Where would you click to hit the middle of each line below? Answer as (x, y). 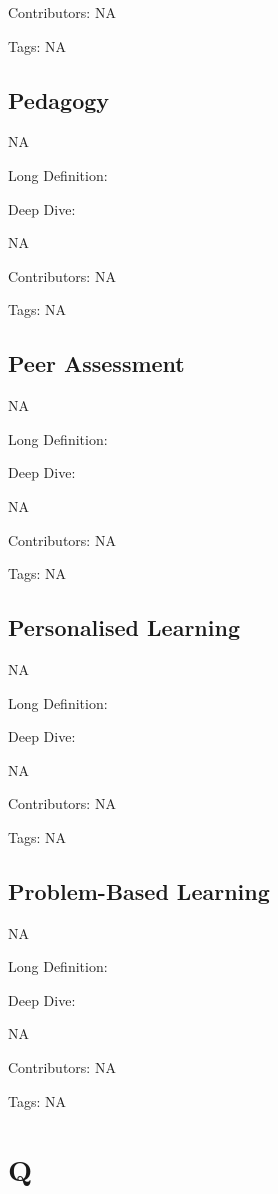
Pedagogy (59, 99)
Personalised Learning (124, 627)
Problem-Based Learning (139, 890)
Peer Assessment (96, 363)
